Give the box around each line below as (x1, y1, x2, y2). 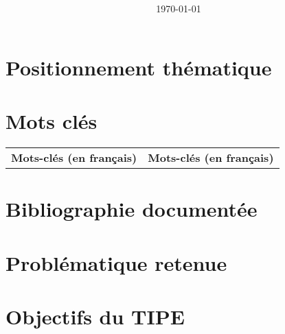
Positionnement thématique (5, 53, 272, 81)
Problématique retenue (5, 248, 227, 276)
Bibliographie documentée (5, 195, 258, 223)
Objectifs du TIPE (5, 302, 185, 331)
